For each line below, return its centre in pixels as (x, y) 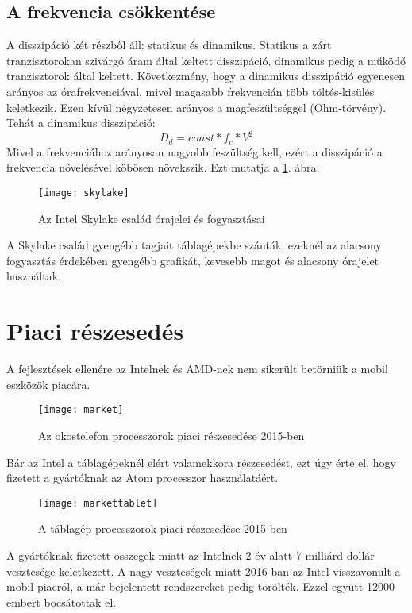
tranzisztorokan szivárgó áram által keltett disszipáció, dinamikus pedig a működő (206, 60)
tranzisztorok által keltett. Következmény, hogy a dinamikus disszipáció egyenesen (206, 76)
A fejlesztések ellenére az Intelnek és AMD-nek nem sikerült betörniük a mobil (197, 369)
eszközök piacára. (48, 384)
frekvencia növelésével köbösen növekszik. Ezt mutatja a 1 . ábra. (163, 167)
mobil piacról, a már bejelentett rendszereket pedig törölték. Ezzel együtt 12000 (200, 586)
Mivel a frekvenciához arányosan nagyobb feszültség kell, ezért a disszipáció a (194, 151)
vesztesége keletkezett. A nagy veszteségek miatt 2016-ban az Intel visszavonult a (204, 571)
